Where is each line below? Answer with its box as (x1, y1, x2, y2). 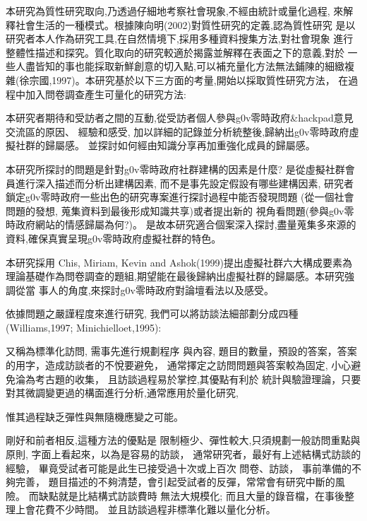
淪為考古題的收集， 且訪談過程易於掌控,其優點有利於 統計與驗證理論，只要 (15, 371, 361, 386)
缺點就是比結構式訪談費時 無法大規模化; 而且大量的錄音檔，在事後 (38, 488, 344, 503)
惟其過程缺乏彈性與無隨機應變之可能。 (6, 409, 183, 423)
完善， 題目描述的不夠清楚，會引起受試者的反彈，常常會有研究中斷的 (15, 474, 335, 489)
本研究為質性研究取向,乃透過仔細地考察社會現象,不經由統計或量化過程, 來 (6, 4, 344, 18)
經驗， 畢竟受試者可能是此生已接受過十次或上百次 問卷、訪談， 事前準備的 (6, 460, 351, 475)
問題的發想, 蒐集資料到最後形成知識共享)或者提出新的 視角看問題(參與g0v (6, 203, 344, 218)
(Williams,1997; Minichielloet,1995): (6, 320, 162, 334)
